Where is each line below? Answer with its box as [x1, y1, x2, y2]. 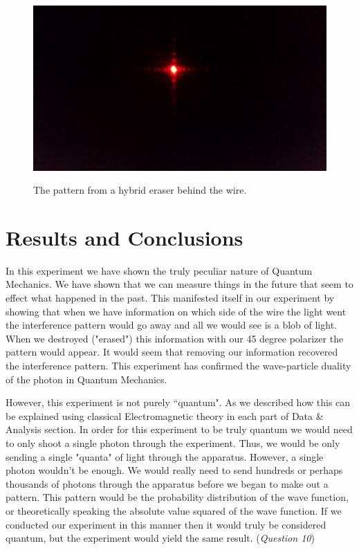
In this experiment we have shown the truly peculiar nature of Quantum [6, 263, 313, 277]
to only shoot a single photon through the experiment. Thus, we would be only [6, 435, 340, 450]
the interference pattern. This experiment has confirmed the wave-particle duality [6, 358, 351, 372]
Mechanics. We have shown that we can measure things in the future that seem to [6, 277, 353, 291]
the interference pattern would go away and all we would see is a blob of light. [6, 318, 337, 332]
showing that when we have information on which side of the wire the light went [6, 304, 347, 318]
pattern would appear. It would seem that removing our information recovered [6, 345, 338, 359]
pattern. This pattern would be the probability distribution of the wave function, [6, 490, 349, 504]
